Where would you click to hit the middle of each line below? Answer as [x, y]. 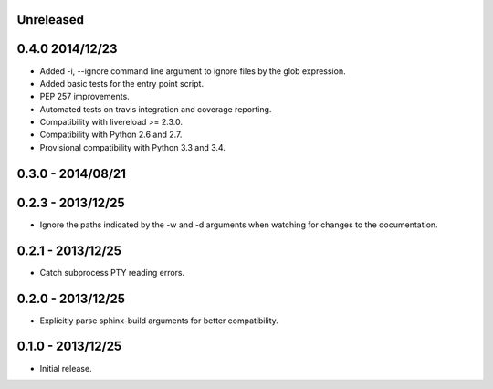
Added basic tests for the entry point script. [122, 83]
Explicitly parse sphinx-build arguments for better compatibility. [159, 321]
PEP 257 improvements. [84, 97]
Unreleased [51, 20]
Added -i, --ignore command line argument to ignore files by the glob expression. [193, 71]
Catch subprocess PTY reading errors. [112, 272]
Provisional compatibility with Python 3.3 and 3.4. [132, 147]
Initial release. [66, 368]
